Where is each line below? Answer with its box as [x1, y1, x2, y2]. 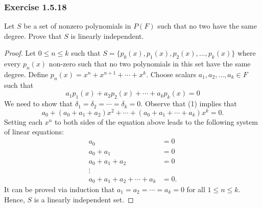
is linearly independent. [70, 30, 144, 41]
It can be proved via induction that [4, 184, 115, 195]
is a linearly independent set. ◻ [34, 194, 134, 204]
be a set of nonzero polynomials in [23, 20, 131, 31]
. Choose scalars [146, 69, 197, 79]
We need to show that [4, 98, 73, 109]
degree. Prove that [4, 30, 62, 41]
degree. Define [4, 69, 49, 79]
